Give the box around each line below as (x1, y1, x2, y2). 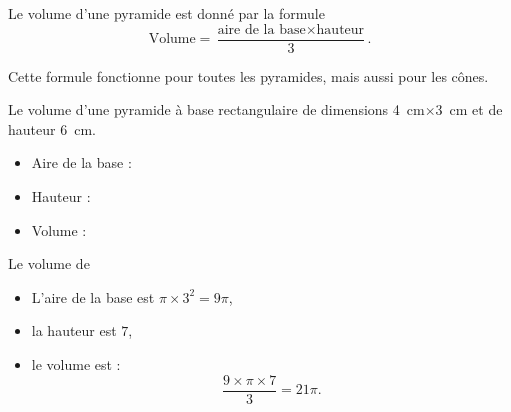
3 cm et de (435, 99, 503, 120)
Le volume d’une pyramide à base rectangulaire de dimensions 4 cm (8, 99, 425, 120)
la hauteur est (31, 320, 117, 341)
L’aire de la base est (31, 286, 155, 307)
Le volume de (8, 253, 90, 274)
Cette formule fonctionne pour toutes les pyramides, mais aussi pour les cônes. (8, 65, 489, 86)
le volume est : (31, 354, 121, 374)
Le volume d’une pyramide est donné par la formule (8, 3, 325, 23)
